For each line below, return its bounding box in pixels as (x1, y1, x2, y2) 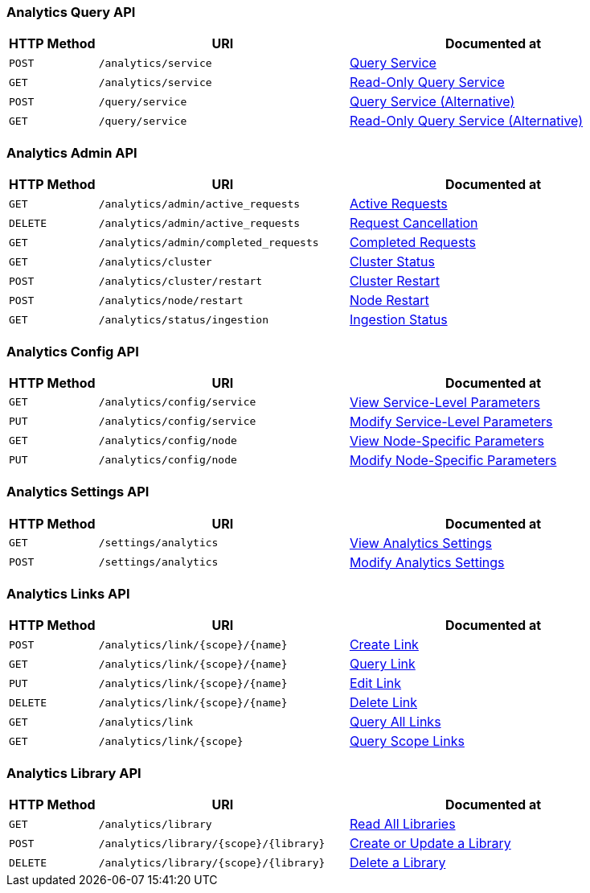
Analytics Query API (6, 4, 136, 20)
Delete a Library (349, 854, 446, 871)
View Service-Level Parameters (349, 393, 540, 410)
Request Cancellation (349, 215, 478, 232)
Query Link (349, 656, 416, 673)
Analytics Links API (6, 586, 130, 602)
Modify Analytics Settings (349, 553, 505, 570)
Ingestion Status (349, 311, 448, 328)
